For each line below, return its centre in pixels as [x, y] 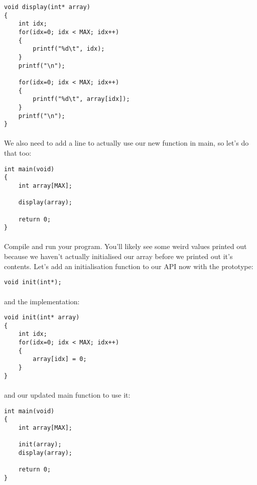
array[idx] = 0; [60, 359]
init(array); [40, 445]
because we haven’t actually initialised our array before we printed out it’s [118, 256]
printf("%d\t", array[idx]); [81, 99]
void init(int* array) [42, 318]
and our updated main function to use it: [67, 394]
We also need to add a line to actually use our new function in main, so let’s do [126, 143]
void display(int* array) [47, 7]
